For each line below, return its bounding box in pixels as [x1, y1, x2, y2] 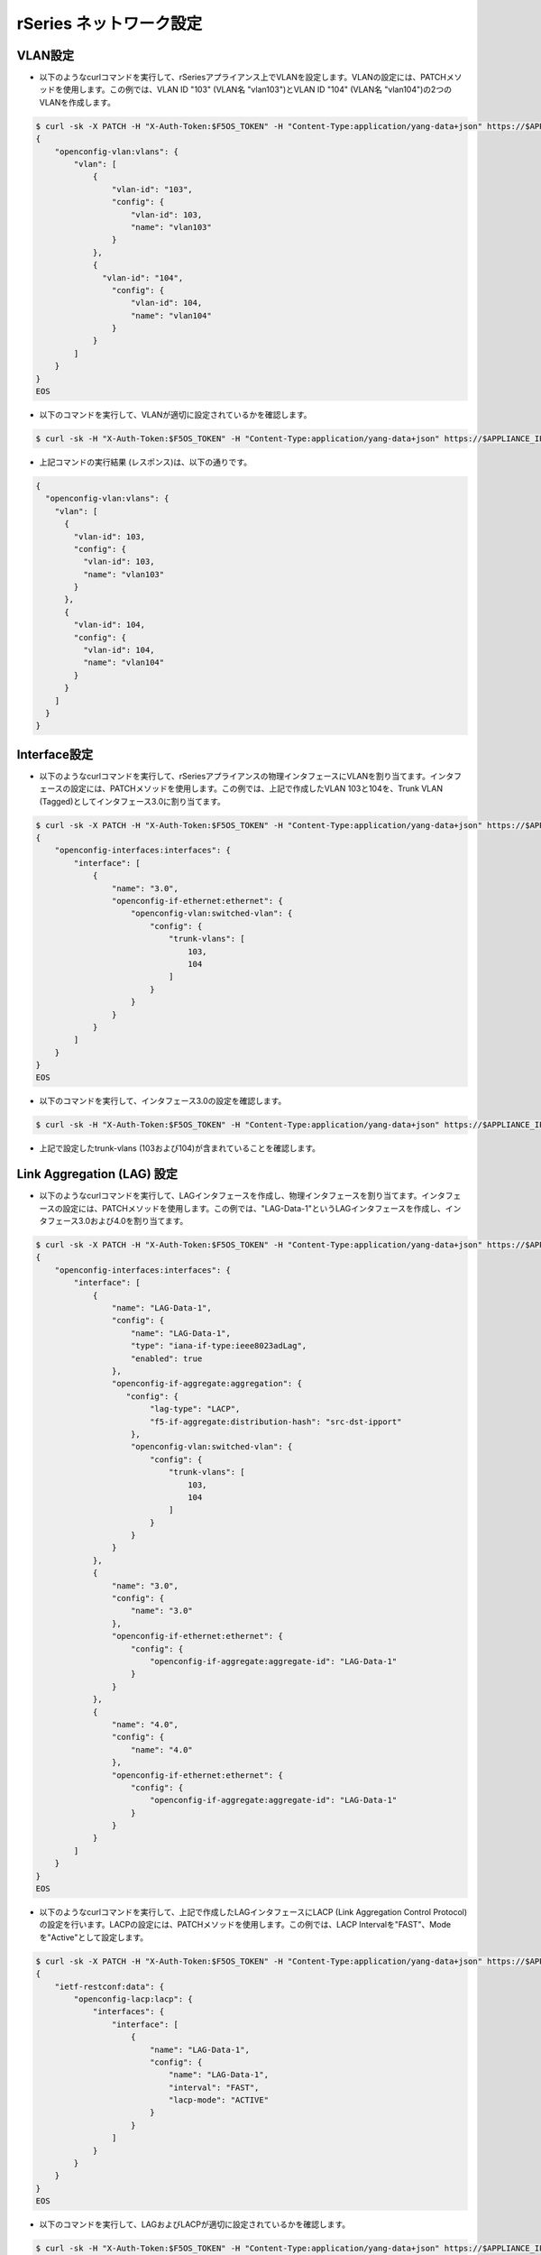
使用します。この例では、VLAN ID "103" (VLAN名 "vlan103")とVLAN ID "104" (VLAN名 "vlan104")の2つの [62, 84, 453, 95]
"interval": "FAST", [168, 2082, 260, 2093]
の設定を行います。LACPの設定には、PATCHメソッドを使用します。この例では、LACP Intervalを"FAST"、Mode [39, 1919, 451, 1930]
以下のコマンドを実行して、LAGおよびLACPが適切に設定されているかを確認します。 [39, 2219, 351, 2230]
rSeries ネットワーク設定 [16, 14, 203, 33]
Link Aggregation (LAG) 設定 [16, 1166, 179, 1182]
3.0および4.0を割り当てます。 [78, 1216, 188, 1227]
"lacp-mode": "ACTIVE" [168, 2095, 270, 2105]
